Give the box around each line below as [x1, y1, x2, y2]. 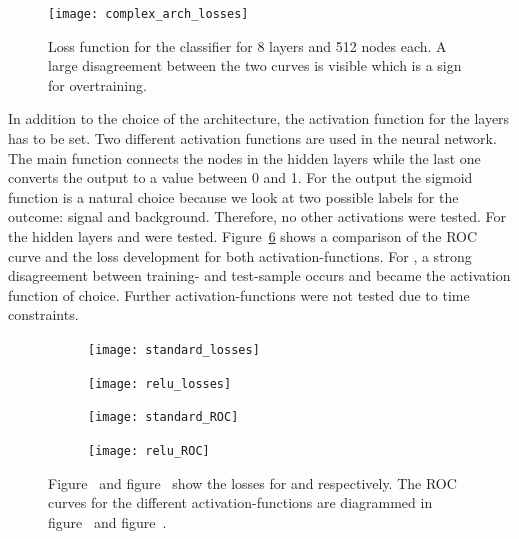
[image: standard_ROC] [88, 410, 239, 425]
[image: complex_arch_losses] [48, 7, 249, 21]
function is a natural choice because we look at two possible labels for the [8, 186, 459, 207]
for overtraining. [48, 74, 147, 95]
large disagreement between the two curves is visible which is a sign [48, 55, 462, 76]
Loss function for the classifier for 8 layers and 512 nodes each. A [48, 35, 447, 56]
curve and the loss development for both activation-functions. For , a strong [8, 245, 472, 266]
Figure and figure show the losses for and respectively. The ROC [48, 472, 457, 493]
